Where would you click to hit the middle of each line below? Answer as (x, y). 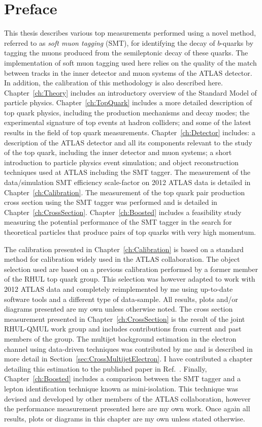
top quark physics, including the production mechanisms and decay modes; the (127, 112)
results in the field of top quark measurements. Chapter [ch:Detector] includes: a (130, 132)
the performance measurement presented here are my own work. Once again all (127, 408)
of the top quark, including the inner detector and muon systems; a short (118, 152)
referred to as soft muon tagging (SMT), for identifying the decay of (110, 42)
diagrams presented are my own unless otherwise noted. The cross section (119, 309)
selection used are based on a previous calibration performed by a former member (131, 269)
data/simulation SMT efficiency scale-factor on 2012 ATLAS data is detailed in (127, 182)
